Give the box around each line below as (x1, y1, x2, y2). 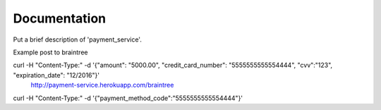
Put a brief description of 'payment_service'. (13, 35, 143, 44)
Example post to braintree (13, 48, 88, 56)
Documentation (13, 11, 107, 26)
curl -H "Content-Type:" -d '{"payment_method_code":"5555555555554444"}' (13, 94, 243, 102)
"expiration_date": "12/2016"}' (13, 71, 100, 79)
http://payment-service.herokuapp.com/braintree (30, 81, 174, 90)
